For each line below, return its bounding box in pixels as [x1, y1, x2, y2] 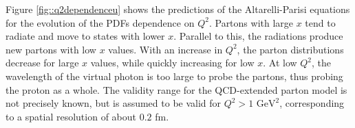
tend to [305, 15, 336, 29]
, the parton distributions [237, 42, 344, 56]
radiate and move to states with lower [6, 29, 165, 43]
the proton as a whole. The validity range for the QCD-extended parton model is [6, 82, 347, 97]
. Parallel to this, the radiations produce [173, 29, 343, 43]
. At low [263, 55, 297, 70]
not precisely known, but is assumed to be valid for [6, 96, 222, 110]
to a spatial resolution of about [6, 109, 136, 123]
